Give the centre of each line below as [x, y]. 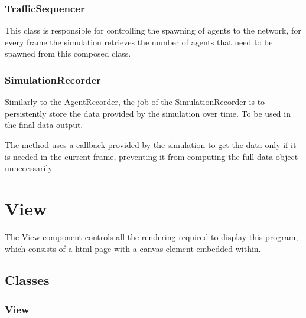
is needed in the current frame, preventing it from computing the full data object [152, 156]
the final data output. [44, 125]
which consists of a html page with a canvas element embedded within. [133, 248]
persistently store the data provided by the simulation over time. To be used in [148, 113]
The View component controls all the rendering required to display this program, [152, 236]
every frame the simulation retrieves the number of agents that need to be [139, 42]
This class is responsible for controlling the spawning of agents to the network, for [153, 30]
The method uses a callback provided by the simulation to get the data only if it [151, 145]
